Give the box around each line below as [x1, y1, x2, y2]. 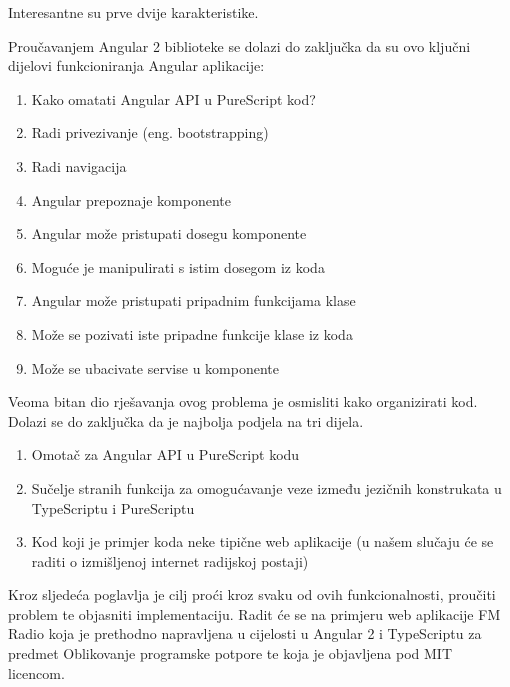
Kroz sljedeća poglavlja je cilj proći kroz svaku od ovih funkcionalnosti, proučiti [8, 584, 496, 605]
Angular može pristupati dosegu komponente [31, 223, 307, 244]
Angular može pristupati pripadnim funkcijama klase [31, 290, 356, 311]
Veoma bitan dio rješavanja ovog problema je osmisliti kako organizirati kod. [8, 391, 478, 412]
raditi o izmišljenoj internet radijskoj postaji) [31, 550, 309, 571]
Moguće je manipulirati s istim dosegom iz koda [31, 256, 325, 277]
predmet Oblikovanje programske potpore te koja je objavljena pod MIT [8, 643, 452, 664]
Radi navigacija [31, 155, 127, 176]
